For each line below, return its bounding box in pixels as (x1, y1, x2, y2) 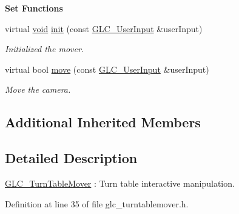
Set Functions (5, 2, 63, 14)
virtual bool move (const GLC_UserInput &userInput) (5, 62, 209, 75)
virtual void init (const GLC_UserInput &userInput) (5, 22, 203, 35)
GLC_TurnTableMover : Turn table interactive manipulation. (5, 176, 235, 189)
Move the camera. (5, 83, 71, 96)
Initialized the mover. (5, 42, 84, 55)
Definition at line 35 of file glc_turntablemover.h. (5, 197, 189, 210)
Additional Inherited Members (5, 113, 201, 132)
